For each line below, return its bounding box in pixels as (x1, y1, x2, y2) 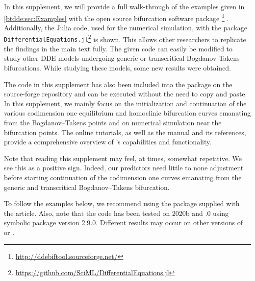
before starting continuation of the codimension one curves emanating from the (4, 172, 242, 182)
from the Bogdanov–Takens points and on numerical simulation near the (4, 117, 222, 127)
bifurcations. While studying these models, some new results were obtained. (4, 63, 231, 72)
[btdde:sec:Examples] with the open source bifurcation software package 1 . (4, 11, 229, 23)
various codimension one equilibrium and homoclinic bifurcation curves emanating (4, 108, 251, 118)
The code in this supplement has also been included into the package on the (4, 79, 232, 89)
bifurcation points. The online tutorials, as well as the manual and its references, (4, 127, 246, 137)
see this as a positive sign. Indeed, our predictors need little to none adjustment (4, 163, 244, 173)
